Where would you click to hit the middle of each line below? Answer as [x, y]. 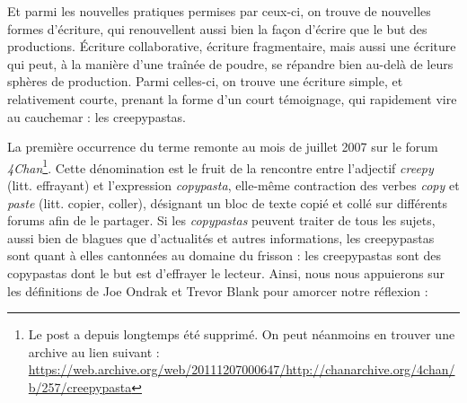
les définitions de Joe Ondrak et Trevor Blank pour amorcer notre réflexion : [218, 290]
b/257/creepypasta [80, 386]
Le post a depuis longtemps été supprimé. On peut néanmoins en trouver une [242, 334]
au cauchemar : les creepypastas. [97, 116]
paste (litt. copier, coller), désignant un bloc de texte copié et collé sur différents [228, 202]
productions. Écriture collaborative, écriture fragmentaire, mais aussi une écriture [232, 46]
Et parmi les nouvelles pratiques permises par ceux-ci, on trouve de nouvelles [219, 11]
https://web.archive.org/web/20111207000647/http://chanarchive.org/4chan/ [242, 369]
